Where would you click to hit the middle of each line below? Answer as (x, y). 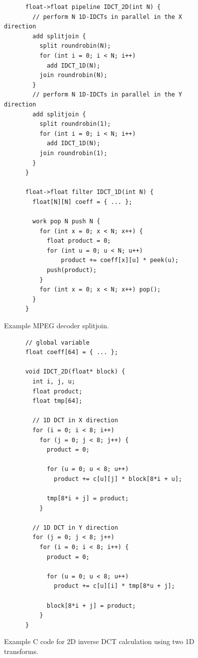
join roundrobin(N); (73, 75)
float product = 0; (79, 241)
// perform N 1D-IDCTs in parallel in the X (107, 17)
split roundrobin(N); (75, 46)
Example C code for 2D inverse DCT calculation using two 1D (99, 641)
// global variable (57, 342)
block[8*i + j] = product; (91, 606)
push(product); (72, 270)
